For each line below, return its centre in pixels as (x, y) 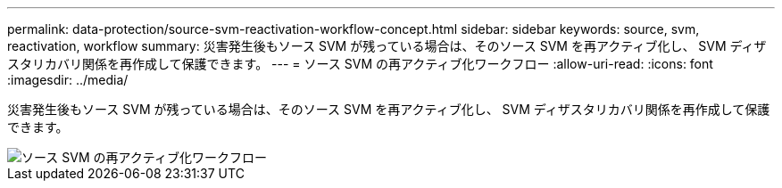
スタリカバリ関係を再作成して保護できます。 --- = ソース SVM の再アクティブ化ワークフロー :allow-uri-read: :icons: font (360, 64)
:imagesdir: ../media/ (68, 80)
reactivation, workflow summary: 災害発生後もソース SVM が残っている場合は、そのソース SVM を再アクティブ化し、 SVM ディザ (387, 46)
